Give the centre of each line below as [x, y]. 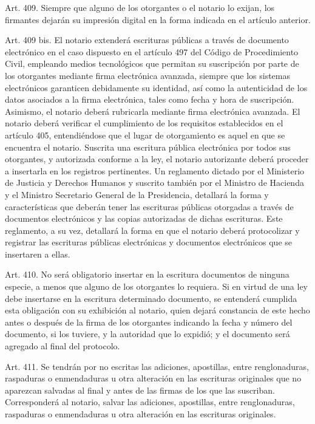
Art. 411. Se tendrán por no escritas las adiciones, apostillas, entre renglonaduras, [157, 366]
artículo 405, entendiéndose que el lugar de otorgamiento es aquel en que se [145, 135]
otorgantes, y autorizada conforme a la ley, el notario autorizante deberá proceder [157, 159]
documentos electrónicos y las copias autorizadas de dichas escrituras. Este [144, 218]
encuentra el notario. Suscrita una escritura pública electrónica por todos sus [148, 147]
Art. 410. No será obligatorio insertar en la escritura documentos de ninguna [147, 274]
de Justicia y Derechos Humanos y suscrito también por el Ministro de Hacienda [154, 183]
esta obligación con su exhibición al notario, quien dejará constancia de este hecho [157, 310]
